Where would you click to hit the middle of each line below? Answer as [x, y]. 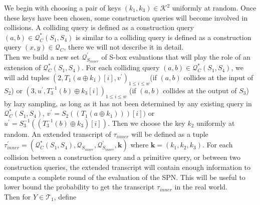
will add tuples [27, 77]
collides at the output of [200, 90]
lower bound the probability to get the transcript [79, 187]
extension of [23, 67]
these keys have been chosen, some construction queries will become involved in [126, 17]
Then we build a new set [42, 56]
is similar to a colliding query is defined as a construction [163, 37]
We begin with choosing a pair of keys [63, 8]
